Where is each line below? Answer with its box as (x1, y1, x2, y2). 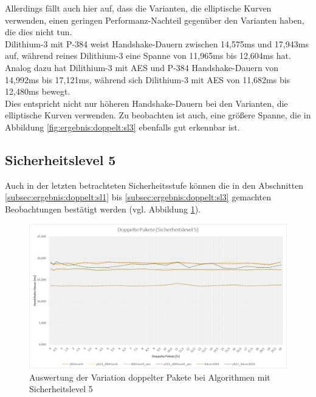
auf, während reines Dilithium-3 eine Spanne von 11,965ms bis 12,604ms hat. (5, 49, 291, 62)
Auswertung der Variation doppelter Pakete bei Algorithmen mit (29, 370, 270, 383)
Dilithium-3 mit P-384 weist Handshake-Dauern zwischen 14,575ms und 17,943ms (5, 37, 309, 50)
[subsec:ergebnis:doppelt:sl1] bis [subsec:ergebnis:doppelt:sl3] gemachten (5, 191, 271, 203)
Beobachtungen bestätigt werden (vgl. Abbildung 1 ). (5, 202, 201, 215)
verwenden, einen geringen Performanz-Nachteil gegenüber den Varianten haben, (5, 13, 304, 26)
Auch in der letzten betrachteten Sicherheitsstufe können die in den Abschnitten (5, 178, 304, 191)
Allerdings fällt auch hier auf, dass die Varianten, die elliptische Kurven (5, 2, 272, 14)
